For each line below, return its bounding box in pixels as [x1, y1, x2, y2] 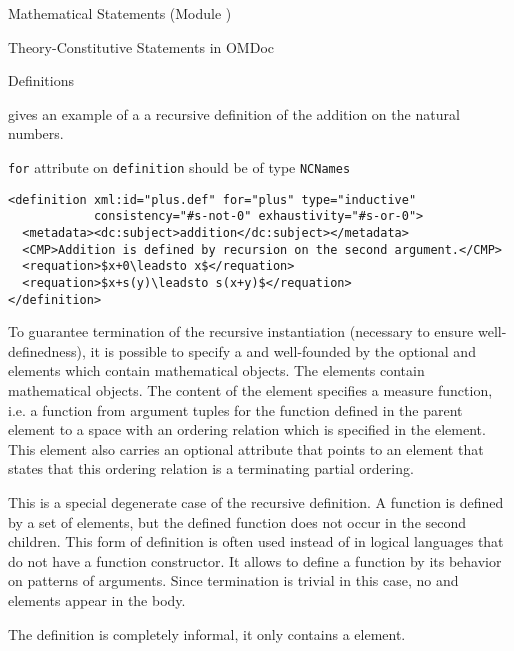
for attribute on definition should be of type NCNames [8, 156, 351, 177]
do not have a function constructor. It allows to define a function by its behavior [8, 550, 502, 571]
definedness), [8, 340, 86, 361]
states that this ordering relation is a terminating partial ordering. [8, 458, 414, 479]
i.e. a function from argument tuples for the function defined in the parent [8, 399, 463, 420]
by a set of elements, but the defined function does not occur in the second [8, 511, 467, 532]
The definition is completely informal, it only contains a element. [8, 623, 406, 644]
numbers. [8, 123, 64, 144]
